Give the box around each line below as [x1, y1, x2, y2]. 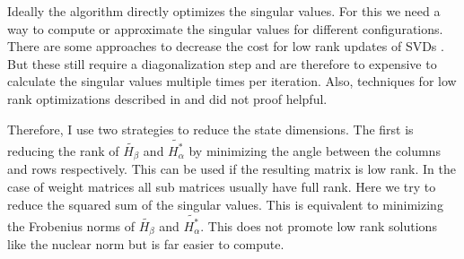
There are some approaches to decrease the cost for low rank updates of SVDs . [7, 37, 444, 56]
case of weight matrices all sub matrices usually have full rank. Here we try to [7, 177, 436, 195]
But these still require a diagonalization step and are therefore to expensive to [7, 54, 437, 73]
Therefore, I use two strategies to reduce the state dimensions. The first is [7, 119, 414, 138]
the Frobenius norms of [7, 216, 136, 235]
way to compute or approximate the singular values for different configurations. [7, 19, 443, 38]
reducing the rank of [7, 141, 119, 160]
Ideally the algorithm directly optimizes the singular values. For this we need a [7, 2, 441, 20]
